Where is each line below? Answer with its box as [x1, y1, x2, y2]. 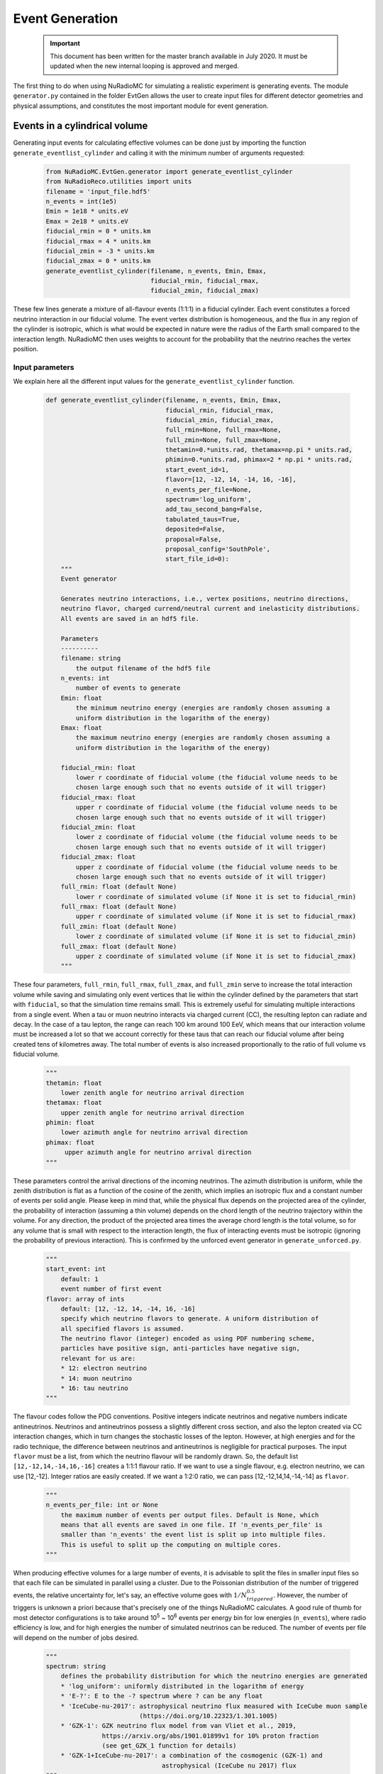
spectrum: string [45, 1662, 106, 1670]
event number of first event [60, 1285, 162, 1293]
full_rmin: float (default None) [60, 883, 177, 891]
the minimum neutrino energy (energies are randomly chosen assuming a [75, 704, 331, 712]
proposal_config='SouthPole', [165, 545, 271, 553]
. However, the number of [273, 1590, 348, 1599]
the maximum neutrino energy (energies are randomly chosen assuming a [75, 734, 331, 742]
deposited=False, [165, 525, 226, 534]
